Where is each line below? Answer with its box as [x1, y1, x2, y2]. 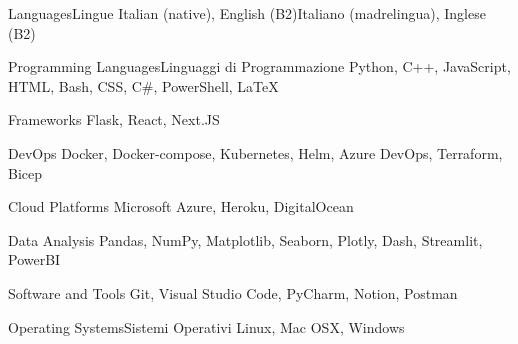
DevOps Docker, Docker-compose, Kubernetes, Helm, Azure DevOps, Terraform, [8, 142, 503, 163]
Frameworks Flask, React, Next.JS [8, 109, 220, 130]
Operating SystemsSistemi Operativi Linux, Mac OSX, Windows [8, 316, 405, 337]
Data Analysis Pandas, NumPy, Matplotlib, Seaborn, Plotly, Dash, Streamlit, [8, 229, 483, 250]
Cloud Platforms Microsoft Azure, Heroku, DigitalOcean [8, 196, 354, 217]
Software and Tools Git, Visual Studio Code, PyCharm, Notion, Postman [8, 282, 458, 303]
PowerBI [8, 249, 61, 270]
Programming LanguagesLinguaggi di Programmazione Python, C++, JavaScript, [8, 56, 511, 77]
